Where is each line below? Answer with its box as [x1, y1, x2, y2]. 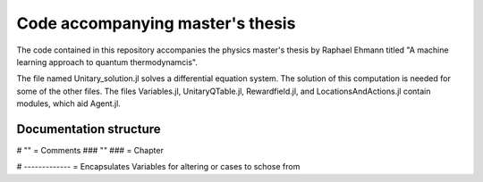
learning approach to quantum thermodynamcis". [16, 56, 199, 67]
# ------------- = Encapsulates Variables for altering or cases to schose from [16, 161, 301, 172]
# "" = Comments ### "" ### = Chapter [16, 145, 165, 156]
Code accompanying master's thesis [16, 13, 296, 33]
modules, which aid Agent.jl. [16, 98, 121, 109]
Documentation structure [16, 121, 161, 136]
